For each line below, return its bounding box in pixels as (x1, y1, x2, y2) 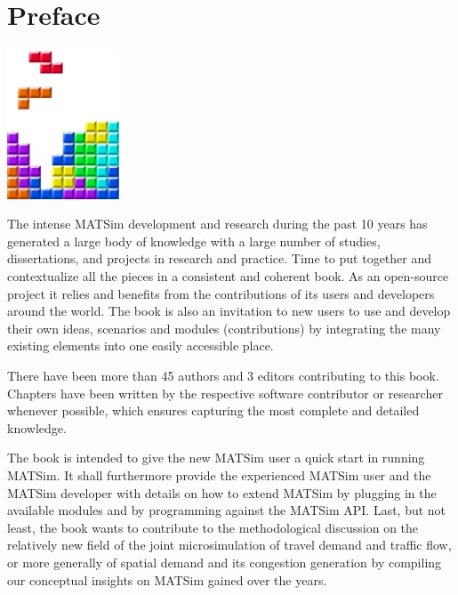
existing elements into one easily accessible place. (7, 336, 274, 355)
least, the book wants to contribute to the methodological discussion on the (7, 518, 419, 536)
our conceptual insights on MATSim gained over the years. (7, 570, 327, 589)
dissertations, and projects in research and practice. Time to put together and (7, 249, 432, 268)
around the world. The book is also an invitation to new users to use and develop (7, 302, 451, 320)
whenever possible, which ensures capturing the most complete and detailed (7, 401, 420, 420)
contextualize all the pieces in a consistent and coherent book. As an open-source (7, 267, 449, 285)
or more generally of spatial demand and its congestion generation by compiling (7, 552, 442, 571)
